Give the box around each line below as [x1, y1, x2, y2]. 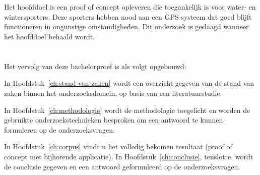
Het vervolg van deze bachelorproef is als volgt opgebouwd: [4, 61, 186, 71]
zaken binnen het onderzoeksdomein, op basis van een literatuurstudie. [4, 87, 222, 98]
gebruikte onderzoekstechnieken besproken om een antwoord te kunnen [4, 114, 223, 125]
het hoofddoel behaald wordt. [4, 31, 95, 41]
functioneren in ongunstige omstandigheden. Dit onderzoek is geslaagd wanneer [4, 21, 249, 32]
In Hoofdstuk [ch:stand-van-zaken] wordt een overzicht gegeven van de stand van [4, 78, 254, 88]
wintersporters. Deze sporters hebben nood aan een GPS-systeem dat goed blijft [4, 11, 252, 22]
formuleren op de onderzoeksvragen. [4, 124, 115, 135]
